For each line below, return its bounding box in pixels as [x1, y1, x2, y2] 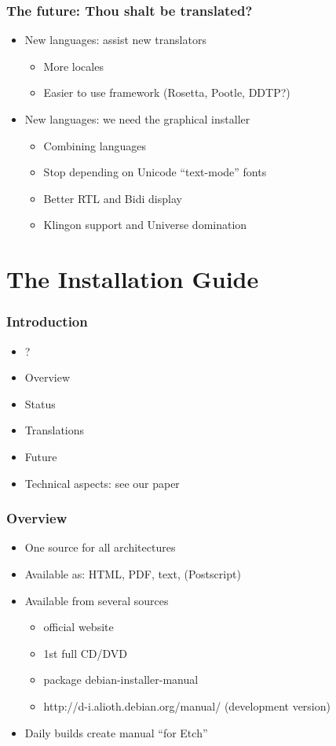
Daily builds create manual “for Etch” [24, 724, 208, 740]
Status [24, 395, 56, 412]
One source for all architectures [24, 539, 176, 556]
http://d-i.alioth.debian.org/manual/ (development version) [43, 697, 331, 714]
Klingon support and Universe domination [43, 216, 247, 233]
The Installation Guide [6, 263, 259, 295]
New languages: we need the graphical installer [24, 111, 250, 127]
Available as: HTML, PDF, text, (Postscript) [24, 565, 241, 582]
